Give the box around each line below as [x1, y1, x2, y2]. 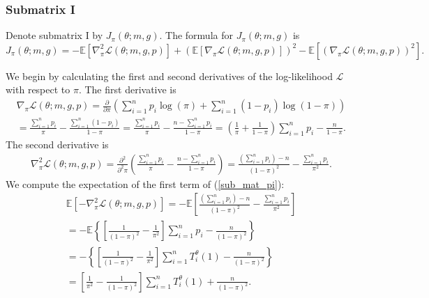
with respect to [6, 82, 70, 97]
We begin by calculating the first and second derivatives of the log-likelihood [6, 68, 333, 83]
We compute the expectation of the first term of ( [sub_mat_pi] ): [6, 176, 285, 191]
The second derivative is [6, 136, 109, 151]
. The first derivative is [78, 82, 176, 97]
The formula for [165, 28, 233, 42]
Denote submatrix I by [6, 28, 103, 42]
